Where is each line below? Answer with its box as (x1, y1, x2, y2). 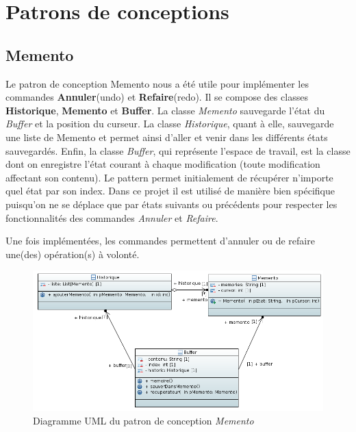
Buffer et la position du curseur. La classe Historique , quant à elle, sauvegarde (5, 116, 334, 131)
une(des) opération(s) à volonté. (5, 246, 140, 261)
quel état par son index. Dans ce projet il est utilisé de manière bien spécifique (5, 183, 335, 198)
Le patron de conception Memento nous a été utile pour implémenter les (5, 76, 309, 90)
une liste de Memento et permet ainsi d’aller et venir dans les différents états (5, 129, 328, 144)
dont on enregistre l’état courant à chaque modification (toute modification (5, 157, 320, 171)
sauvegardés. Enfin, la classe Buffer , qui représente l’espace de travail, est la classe (5, 143, 351, 157)
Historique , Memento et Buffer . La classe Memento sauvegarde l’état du (5, 103, 325, 117)
